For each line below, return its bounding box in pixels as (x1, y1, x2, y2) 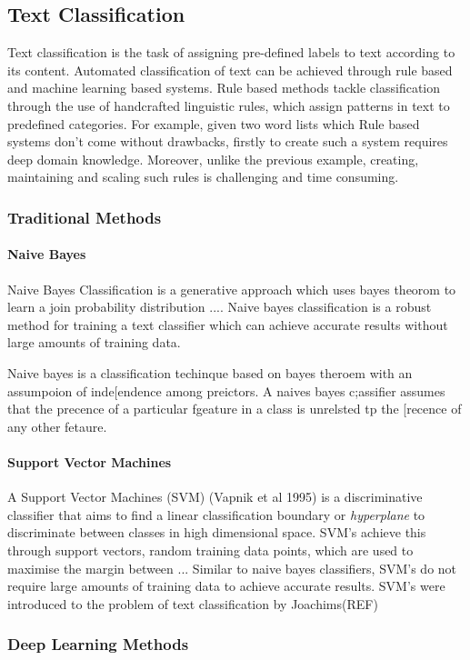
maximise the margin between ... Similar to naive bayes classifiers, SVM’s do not (7, 558, 457, 577)
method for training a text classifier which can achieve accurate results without (7, 315, 448, 334)
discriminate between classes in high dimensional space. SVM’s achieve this (7, 523, 426, 542)
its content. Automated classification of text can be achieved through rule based (7, 60, 453, 79)
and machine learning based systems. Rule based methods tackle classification (7, 78, 441, 97)
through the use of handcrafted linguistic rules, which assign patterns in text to (7, 95, 450, 115)
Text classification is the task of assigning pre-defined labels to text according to (7, 43, 455, 62)
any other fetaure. (7, 416, 107, 435)
